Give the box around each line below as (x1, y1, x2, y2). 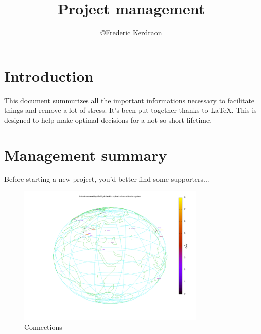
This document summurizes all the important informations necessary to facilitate (4, 94, 255, 105)
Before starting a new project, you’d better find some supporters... (4, 173, 210, 184)
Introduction (4, 65, 94, 86)
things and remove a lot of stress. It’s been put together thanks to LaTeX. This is (4, 105, 257, 115)
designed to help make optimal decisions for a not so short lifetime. (4, 114, 212, 125)
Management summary (4, 144, 167, 165)
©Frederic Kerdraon (100, 27, 162, 38)
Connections (24, 321, 62, 332)
